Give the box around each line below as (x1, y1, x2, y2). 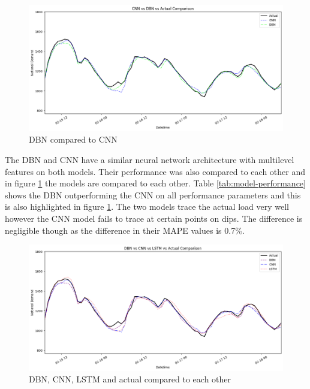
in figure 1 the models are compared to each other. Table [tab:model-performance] (5, 177, 306, 189)
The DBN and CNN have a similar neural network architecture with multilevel (5, 153, 294, 165)
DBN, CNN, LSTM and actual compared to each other (29, 373, 231, 385)
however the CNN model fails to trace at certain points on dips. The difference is (5, 212, 303, 224)
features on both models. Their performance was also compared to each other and (5, 165, 306, 177)
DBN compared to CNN (29, 133, 118, 146)
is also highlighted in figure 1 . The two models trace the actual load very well (5, 200, 289, 213)
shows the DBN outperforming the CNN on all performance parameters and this (5, 188, 301, 201)
